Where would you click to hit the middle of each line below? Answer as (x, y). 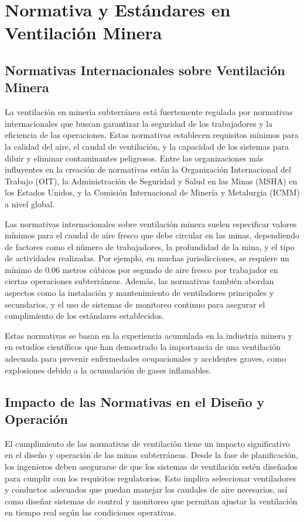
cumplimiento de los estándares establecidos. (85, 316)
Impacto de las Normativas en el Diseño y (135, 401)
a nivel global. (30, 203)
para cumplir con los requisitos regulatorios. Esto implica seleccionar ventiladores (151, 478)
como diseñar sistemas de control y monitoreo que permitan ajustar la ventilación (151, 501)
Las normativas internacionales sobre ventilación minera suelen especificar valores (151, 223)
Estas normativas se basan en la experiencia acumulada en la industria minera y (149, 335)
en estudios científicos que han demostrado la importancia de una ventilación (143, 347)
